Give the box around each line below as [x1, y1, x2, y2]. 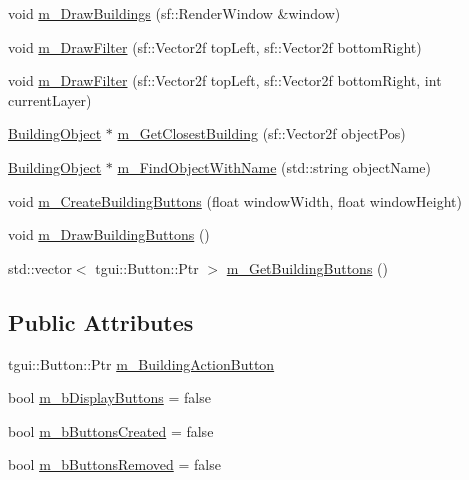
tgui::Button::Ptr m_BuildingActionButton [8, 353, 275, 374]
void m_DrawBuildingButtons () [8, 224, 210, 245]
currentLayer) [8, 89, 92, 110]
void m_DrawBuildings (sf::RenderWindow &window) [8, 3, 341, 23]
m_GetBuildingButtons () [226, 257, 388, 278]
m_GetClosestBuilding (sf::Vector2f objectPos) [117, 123, 406, 144]
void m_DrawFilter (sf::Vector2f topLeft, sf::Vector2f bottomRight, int [8, 70, 442, 91]
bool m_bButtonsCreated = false [8, 420, 214, 441]
